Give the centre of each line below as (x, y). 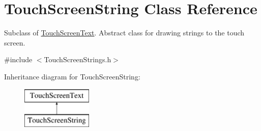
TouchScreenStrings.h (78, 59)
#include (18, 59)
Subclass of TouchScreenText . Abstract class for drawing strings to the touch (124, 33)
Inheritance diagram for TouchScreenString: (72, 76)
